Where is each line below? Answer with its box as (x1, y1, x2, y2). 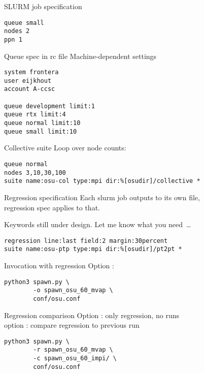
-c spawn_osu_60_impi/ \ (33, 355, 117, 362)
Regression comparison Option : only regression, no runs (4, 309, 180, 320)
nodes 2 (4, 27, 30, 35)
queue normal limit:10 (4, 119, 81, 127)
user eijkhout (4, 77, 52, 84)
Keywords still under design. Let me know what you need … (4, 219, 191, 230)
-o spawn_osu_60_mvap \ (33, 287, 113, 294)
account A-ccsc (4, 85, 55, 93)
